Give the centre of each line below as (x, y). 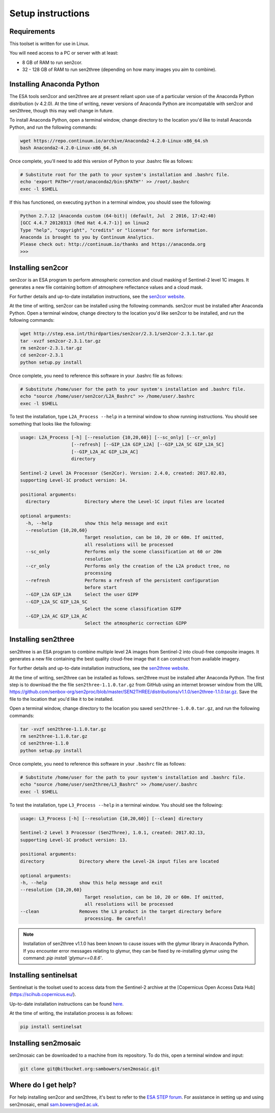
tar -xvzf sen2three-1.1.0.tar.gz (63, 729)
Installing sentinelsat (43, 975)
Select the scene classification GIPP (133, 609)
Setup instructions (50, 13)
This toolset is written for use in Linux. (49, 44)
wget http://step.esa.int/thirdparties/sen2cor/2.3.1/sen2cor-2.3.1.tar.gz (117, 334)
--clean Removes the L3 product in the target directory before (121, 911)
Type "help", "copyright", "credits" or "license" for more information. (114, 230)
